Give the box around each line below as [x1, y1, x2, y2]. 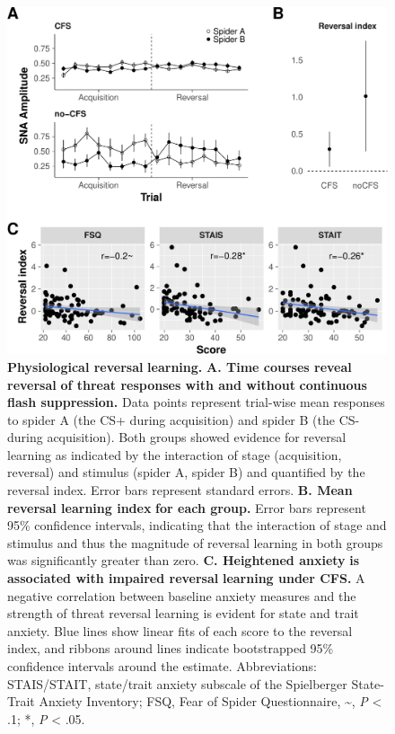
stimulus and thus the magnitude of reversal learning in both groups [7, 533, 383, 552]
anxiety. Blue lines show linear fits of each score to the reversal [7, 621, 353, 640]
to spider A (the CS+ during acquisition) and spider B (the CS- [7, 410, 360, 429]
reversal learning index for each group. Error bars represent [7, 498, 366, 517]
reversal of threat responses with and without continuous [7, 375, 367, 394]
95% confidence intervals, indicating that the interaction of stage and [7, 516, 387, 535]
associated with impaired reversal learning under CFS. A [7, 569, 365, 588]
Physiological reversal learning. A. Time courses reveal [7, 357, 352, 376]
